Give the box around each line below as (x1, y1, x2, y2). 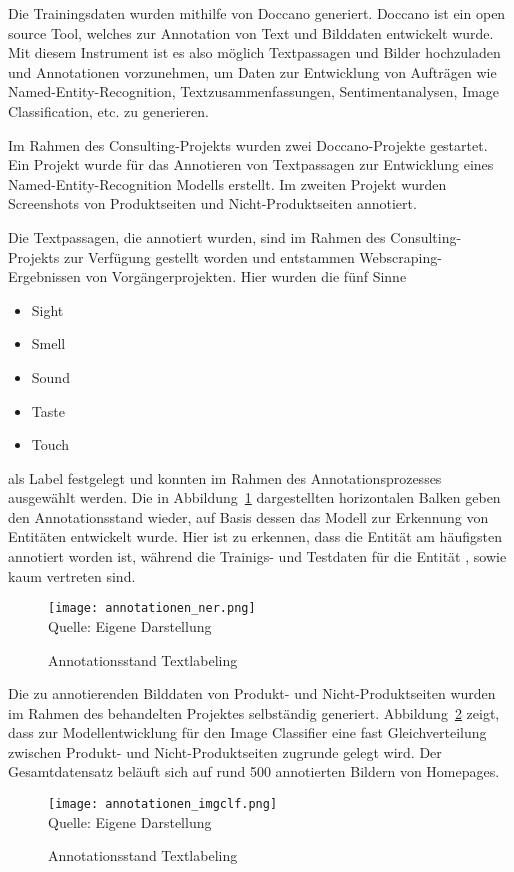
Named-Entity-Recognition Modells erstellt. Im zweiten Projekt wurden (8, 173, 447, 194)
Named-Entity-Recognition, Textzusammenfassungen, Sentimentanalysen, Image (8, 81, 500, 102)
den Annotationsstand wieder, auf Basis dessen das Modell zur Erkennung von (8, 506, 489, 527)
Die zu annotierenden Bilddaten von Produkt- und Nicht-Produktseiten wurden (8, 683, 496, 704)
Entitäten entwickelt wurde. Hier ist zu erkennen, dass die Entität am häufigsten (8, 526, 502, 547)
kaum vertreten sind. (8, 565, 136, 586)
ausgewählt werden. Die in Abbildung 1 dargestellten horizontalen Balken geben (8, 487, 501, 508)
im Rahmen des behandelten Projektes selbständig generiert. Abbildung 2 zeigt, (8, 702, 500, 723)
